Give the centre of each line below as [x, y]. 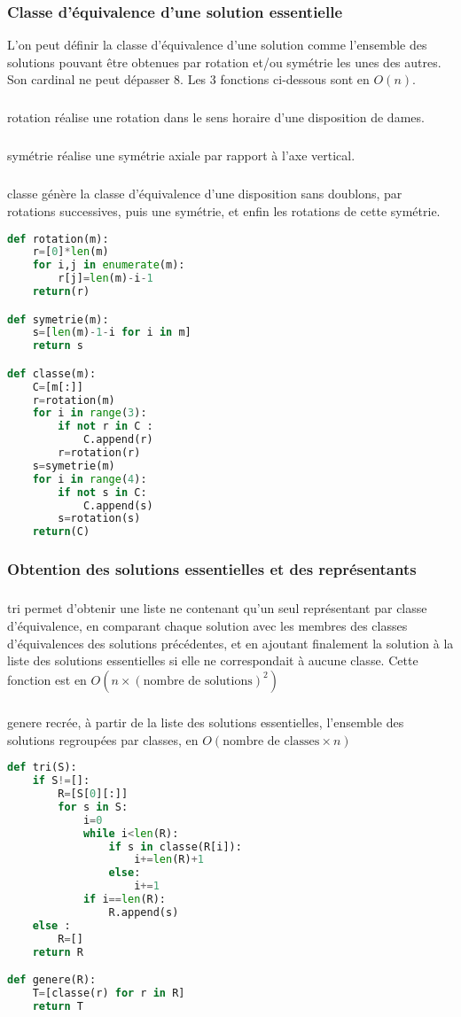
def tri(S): [42, 768]
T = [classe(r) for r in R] [109, 993]
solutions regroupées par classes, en [103, 739]
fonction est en [47, 679]
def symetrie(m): [58, 319]
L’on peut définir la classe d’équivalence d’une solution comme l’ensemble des [217, 45]
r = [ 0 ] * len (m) [70, 252]
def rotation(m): [58, 239]
